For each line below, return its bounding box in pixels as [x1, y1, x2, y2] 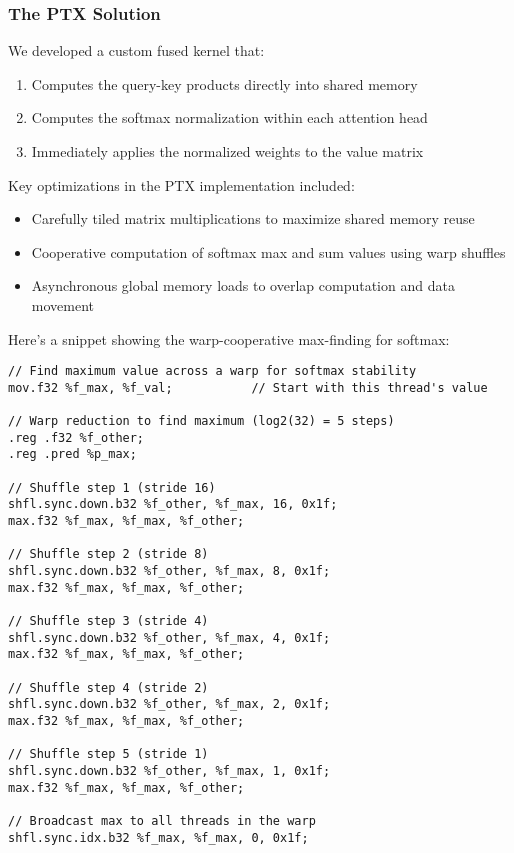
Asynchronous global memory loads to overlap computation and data [31, 275, 455, 296]
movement [31, 294, 94, 315]
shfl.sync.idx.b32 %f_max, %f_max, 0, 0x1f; [8, 830, 309, 845]
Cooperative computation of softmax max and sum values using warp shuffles [31, 241, 506, 262]
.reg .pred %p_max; [8, 447, 137, 462]
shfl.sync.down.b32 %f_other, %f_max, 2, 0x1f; [8, 697, 331, 712]
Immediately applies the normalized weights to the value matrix [31, 141, 424, 161]
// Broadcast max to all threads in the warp [8, 813, 316, 828]
